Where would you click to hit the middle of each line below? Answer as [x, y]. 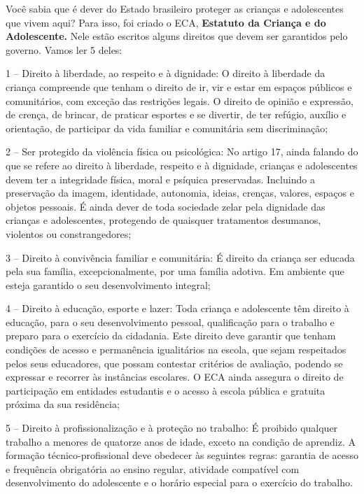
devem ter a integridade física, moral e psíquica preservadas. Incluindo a [160, 179]
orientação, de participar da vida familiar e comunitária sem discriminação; [167, 128]
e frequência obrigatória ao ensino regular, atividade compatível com [153, 468]
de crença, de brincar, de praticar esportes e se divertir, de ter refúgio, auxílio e [176, 114]
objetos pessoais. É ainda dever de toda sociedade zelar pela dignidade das [166, 206]
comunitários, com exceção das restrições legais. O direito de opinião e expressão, [180, 100]
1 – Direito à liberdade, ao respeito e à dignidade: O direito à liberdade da [166, 73]
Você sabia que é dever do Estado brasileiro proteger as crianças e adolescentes [175, 8]
